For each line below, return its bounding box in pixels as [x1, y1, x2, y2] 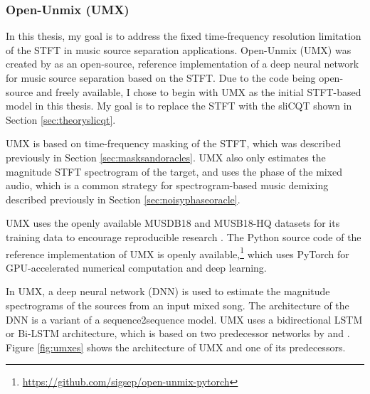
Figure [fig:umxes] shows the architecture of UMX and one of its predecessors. [6, 339, 346, 354]
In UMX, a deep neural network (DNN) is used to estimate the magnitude [6, 284, 330, 299]
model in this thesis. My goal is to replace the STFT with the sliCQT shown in [6, 98, 352, 113]
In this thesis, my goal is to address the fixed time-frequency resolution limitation [6, 28, 361, 43]
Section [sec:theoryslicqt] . [6, 112, 116, 127]
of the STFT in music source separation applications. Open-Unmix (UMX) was [6, 42, 351, 57]
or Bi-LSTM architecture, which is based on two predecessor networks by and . [6, 326, 350, 341]
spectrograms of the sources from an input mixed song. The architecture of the [6, 297, 349, 312]
